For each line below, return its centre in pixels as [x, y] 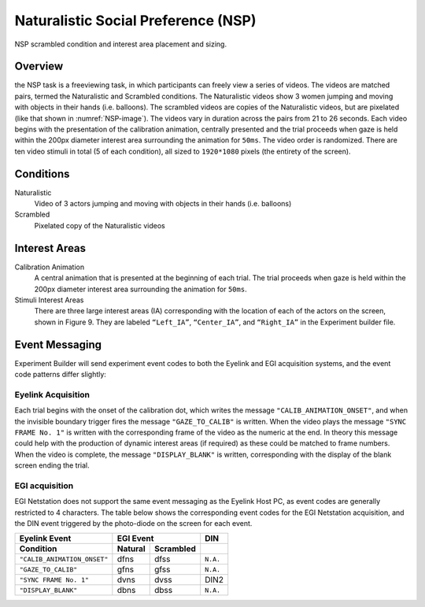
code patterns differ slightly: [60, 375]
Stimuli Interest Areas [49, 300]
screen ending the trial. [52, 465]
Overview [39, 67]
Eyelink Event [45, 539]
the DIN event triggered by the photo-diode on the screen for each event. [133, 524]
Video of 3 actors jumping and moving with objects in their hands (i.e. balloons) [163, 204]
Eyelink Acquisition [52, 394]
